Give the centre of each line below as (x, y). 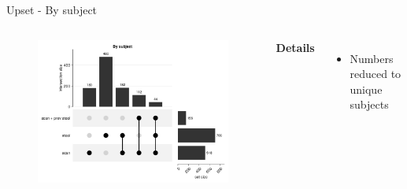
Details (295, 47)
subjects (369, 104)
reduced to (376, 74)
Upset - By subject (52, 9)
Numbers (372, 58)
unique (366, 89)
